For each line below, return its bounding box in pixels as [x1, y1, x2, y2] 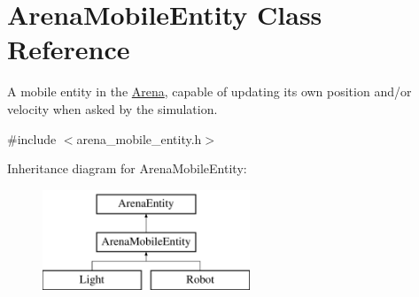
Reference [7, 31, 130, 67]
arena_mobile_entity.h [76, 129, 202, 148]
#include [7, 129, 57, 148]
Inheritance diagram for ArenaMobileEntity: [7, 159, 247, 178]
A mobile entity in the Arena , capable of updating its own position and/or [7, 82, 412, 101]
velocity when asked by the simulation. [7, 99, 218, 118]
